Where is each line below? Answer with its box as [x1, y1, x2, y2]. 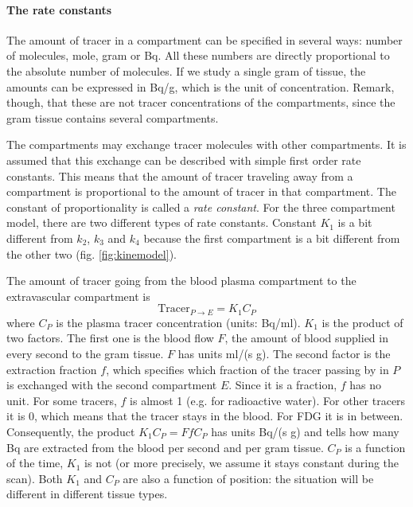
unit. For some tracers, [6, 392, 117, 408]
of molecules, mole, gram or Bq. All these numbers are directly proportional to [6, 47, 390, 64]
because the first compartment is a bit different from [143, 229, 400, 246]
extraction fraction [6, 361, 97, 377]
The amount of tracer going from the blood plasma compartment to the [6, 272, 357, 289]
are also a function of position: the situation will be [123, 470, 374, 486]
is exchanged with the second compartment [6, 376, 217, 393]
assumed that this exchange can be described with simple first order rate [6, 151, 361, 168]
